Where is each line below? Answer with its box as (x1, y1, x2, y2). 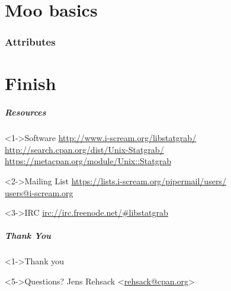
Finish (5, 71, 56, 95)
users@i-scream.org (5, 186, 73, 199)
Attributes (5, 34, 56, 49)
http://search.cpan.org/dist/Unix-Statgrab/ (5, 143, 164, 155)
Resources (5, 106, 46, 119)
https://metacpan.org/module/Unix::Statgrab (5, 155, 171, 167)
